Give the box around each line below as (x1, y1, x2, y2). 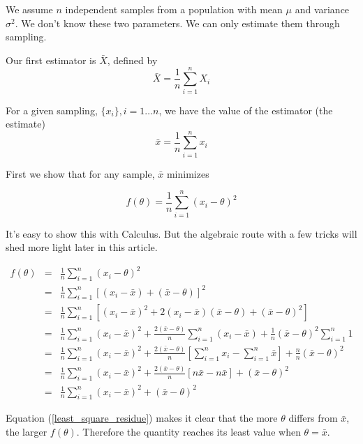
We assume (6, 2, 53, 16)
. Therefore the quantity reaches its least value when (76, 424, 301, 438)
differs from (288, 411, 338, 425)
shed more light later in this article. (6, 240, 158, 254)
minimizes (166, 166, 209, 181)
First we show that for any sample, (6, 166, 155, 181)
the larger (6, 424, 47, 438)
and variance (295, 2, 350, 16)
